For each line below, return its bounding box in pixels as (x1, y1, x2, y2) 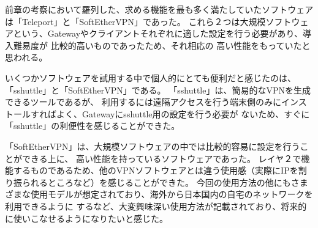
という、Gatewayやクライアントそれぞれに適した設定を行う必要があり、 (13, 27, 303, 40)
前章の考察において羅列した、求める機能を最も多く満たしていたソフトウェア (5, 3, 314, 15)
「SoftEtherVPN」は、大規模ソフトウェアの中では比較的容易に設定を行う (5, 139, 300, 152)
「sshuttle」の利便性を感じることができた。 (5, 119, 180, 132)
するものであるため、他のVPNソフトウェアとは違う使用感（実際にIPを (13, 164, 298, 177)
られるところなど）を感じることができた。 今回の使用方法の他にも (21, 175, 291, 188)
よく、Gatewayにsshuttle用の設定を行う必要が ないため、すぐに (56, 107, 310, 120)
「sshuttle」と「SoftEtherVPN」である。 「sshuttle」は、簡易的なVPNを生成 (5, 83, 311, 96)
